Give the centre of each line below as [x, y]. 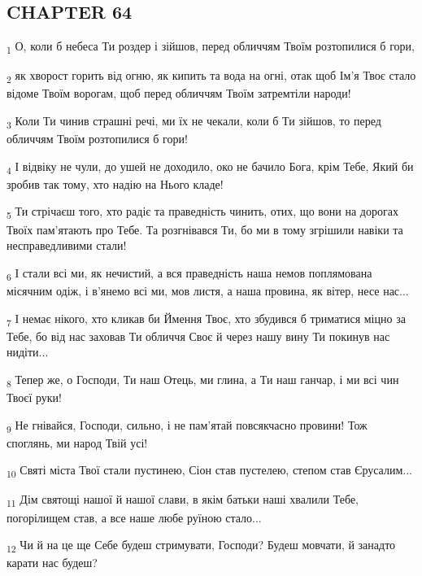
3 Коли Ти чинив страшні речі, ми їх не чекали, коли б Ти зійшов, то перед [194, 122]
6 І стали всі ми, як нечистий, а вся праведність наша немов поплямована [189, 273]
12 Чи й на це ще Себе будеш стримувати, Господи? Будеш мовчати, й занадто [201, 545]
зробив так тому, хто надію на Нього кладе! [115, 183]
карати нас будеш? [52, 563]
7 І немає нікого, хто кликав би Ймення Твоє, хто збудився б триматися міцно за [206, 319]
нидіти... [28, 352]
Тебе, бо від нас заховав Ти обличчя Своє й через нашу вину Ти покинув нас [198, 336]
